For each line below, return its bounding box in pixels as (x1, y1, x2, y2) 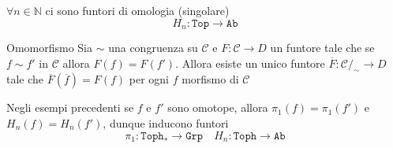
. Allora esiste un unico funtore (175, 54, 325, 71)
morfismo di (182, 71, 239, 87)
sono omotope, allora (167, 99, 268, 116)
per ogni (129, 71, 169, 87)
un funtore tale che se (270, 39, 375, 56)
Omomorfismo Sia (6, 39, 93, 56)
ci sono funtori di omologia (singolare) (45, 2, 230, 18)
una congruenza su (108, 39, 198, 56)
